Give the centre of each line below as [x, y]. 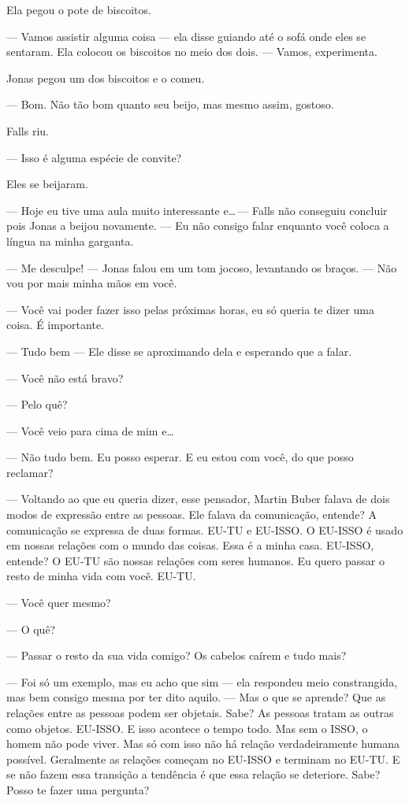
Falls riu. [28, 130]
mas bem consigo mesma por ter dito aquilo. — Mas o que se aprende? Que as [196, 697]
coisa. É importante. [55, 325]
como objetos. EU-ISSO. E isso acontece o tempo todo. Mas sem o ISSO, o [187, 728]
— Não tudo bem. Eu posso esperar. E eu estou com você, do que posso [180, 457]
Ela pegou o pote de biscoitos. [79, 9]
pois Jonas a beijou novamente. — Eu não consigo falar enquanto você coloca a [198, 226]
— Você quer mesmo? [59, 603]
